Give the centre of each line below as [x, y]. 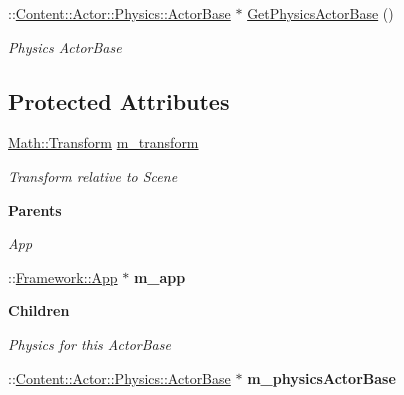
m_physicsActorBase [321, 377]
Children [39, 310]
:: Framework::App [63, 276]
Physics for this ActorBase [89, 343]
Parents [35, 209]
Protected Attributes [119, 100]
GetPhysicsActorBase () [320, 13]
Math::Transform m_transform [103, 142]
